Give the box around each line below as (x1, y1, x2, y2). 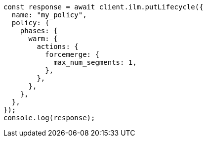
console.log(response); (3, 114, 95, 122)
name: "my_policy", (11, 11, 87, 19)
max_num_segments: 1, (53, 58, 137, 66)
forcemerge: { (45, 50, 99, 58)
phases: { (20, 27, 58, 35)
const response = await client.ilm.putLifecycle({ (3, 3, 204, 11)
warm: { (28, 35, 58, 43)
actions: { (37, 43, 79, 50)
